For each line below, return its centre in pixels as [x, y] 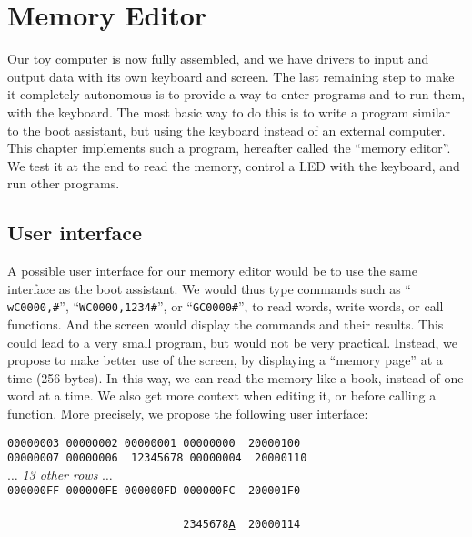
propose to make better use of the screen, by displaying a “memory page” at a [225, 360]
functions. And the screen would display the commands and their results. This [226, 324]
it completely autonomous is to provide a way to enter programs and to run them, [236, 94]
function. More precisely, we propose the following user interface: [188, 413]
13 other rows [60, 474]
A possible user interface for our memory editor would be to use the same [212, 271]
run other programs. [64, 183]
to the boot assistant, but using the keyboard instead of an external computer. [226, 130]
